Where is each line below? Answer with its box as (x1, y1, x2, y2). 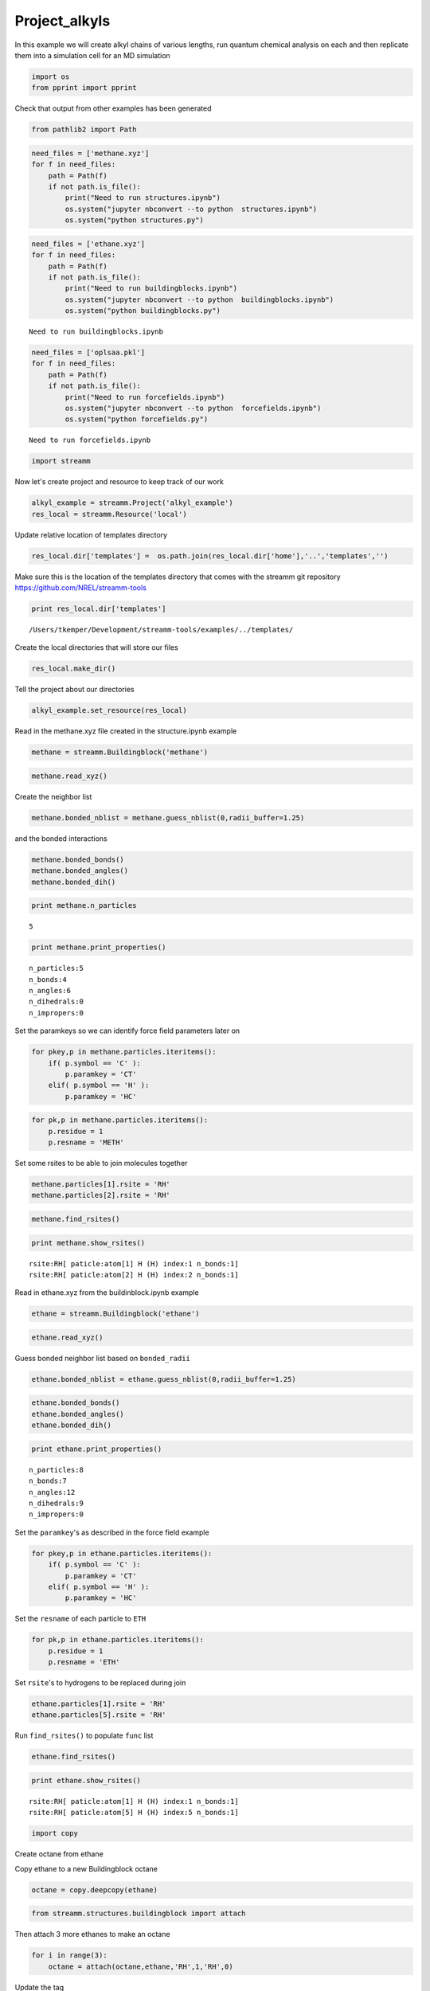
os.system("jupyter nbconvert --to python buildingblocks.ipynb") (64, 295, 334, 304)
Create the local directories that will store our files (14, 643, 178, 652)
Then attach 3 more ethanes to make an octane (14, 1930, 170, 1939)
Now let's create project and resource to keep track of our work (14, 477, 225, 487)
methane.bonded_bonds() (31, 855, 125, 864)
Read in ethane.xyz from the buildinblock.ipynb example (14, 1288, 199, 1297)
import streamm (31, 456, 91, 466)
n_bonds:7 (29, 1477, 67, 1485)
